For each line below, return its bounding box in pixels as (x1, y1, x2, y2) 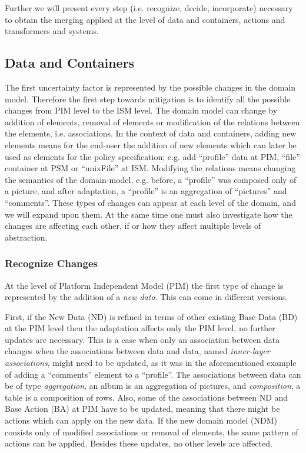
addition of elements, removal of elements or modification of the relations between (5, 115, 300, 128)
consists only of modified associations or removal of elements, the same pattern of (5, 425, 298, 438)
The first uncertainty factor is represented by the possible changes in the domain (5, 81, 296, 93)
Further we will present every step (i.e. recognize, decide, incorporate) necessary (5, 2, 293, 14)
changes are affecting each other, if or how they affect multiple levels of (5, 219, 261, 232)
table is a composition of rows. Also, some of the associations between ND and (5, 391, 288, 403)
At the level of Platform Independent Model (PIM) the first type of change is (5, 279, 284, 291)
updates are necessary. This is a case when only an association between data (5, 333, 280, 345)
